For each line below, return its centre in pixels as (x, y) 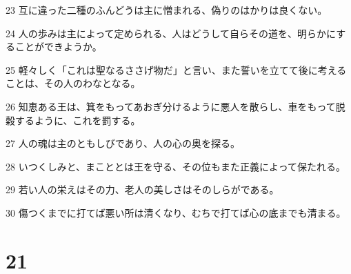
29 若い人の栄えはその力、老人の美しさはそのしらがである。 (142, 189)
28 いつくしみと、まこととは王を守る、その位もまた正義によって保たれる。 (175, 166)
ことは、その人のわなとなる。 (73, 83)
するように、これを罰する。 (78, 120)
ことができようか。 (58, 47)
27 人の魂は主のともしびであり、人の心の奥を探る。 (123, 143)
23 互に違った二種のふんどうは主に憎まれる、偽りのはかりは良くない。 (167, 10)
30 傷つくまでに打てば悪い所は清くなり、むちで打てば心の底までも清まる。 (176, 212)
